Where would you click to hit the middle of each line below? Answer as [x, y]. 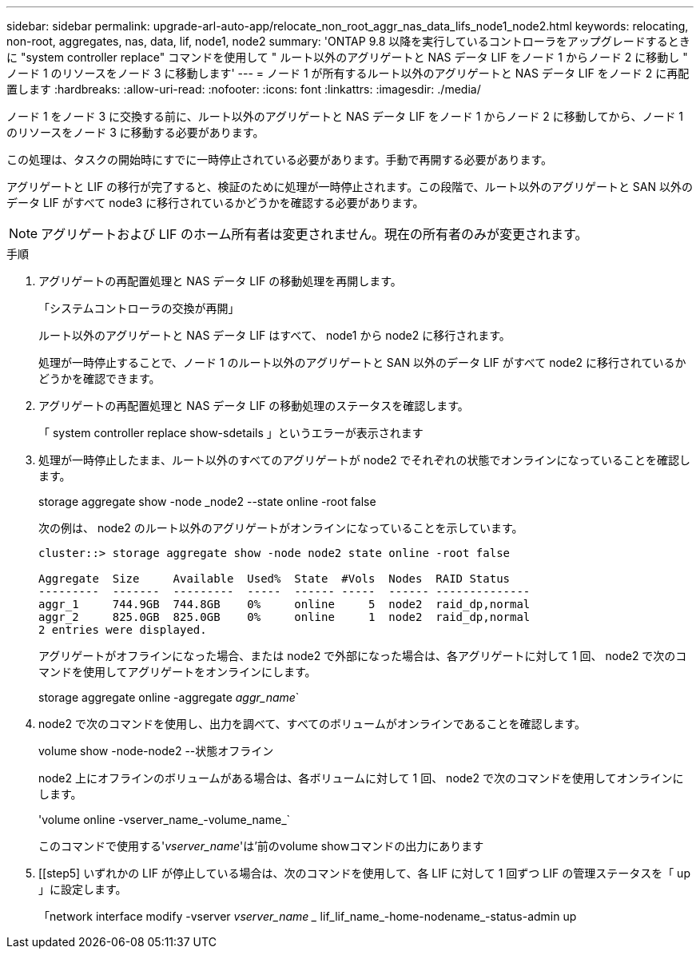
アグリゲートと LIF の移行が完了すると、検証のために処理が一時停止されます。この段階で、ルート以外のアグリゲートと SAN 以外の [350, 187]
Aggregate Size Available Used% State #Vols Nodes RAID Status [274, 579]
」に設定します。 [83, 889]
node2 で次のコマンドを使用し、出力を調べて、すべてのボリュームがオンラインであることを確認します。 [312, 724]
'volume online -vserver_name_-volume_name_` [165, 820]
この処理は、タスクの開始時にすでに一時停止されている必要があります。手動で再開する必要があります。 [280, 159]
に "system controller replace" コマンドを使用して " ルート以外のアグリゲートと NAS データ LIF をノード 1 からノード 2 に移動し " [347, 57]
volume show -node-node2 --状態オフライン [156, 751]
